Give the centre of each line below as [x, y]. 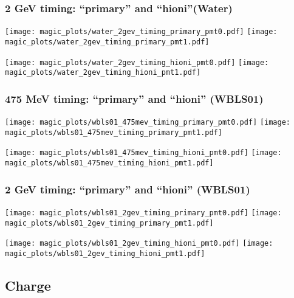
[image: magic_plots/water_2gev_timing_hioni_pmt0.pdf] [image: [137, 62]
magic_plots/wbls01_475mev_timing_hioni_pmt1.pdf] [109, 163]
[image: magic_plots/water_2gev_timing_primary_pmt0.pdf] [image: [141, 32]
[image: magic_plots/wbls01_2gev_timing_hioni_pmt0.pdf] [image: [139, 244]
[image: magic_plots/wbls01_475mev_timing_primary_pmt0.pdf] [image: [148, 123]
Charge [28, 285]
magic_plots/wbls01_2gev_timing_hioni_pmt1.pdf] [105, 253]
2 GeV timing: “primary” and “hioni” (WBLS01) [128, 189]
